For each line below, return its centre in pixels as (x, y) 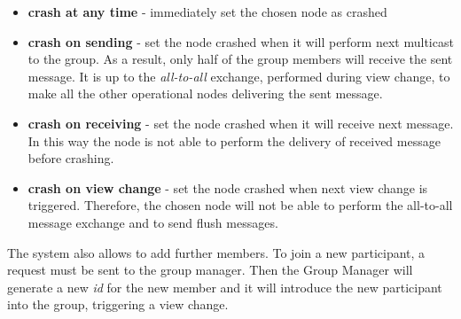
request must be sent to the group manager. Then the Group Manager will (210, 270)
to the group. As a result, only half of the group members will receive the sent (240, 59)
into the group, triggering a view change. (118, 304)
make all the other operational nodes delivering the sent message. (205, 93)
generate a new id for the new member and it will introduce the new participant (225, 287)
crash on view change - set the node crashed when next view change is (228, 187)
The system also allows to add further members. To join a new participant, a (216, 252)
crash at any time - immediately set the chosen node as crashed (207, 12)
